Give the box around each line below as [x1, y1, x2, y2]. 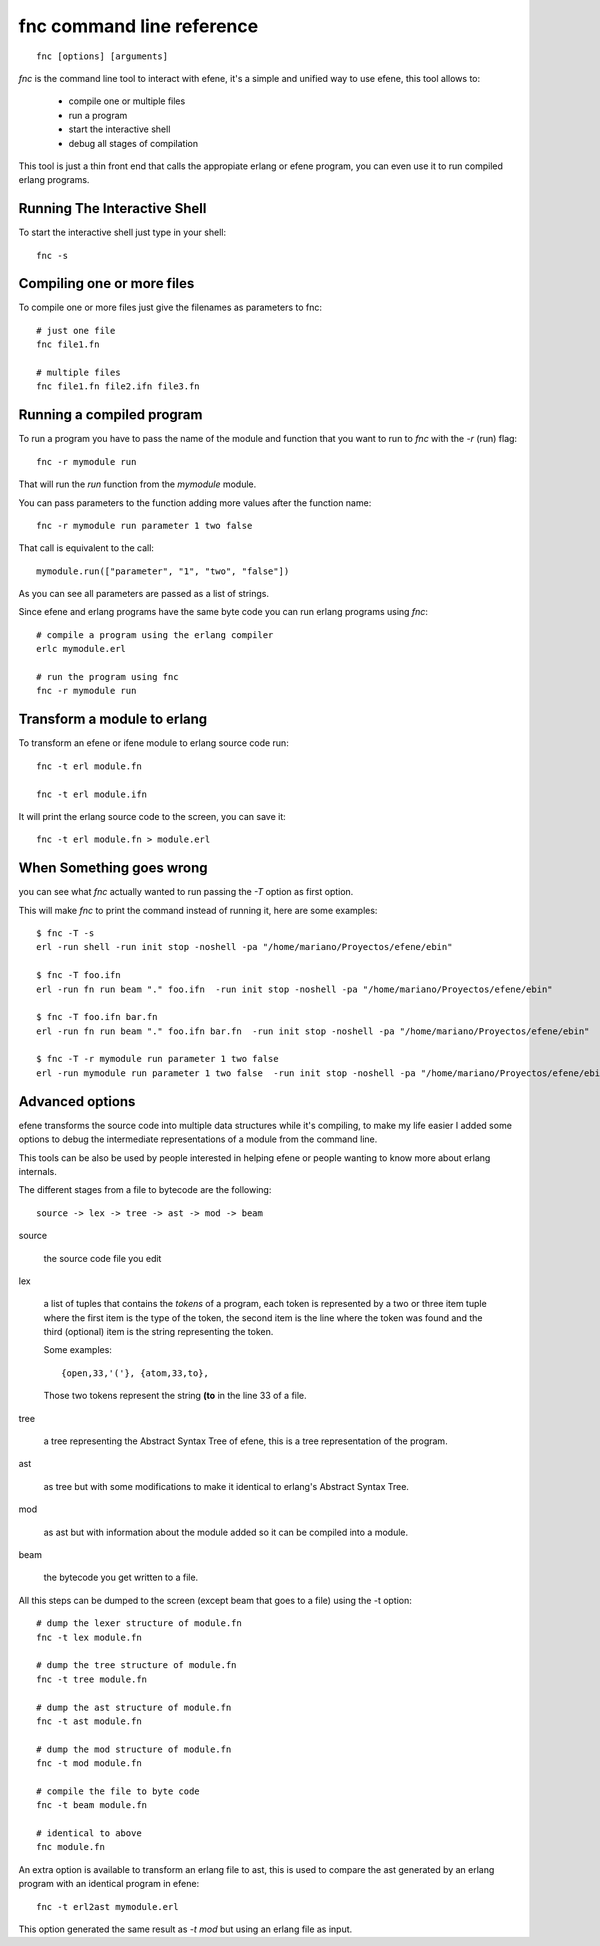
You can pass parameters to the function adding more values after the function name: [18, 496, 372, 509]
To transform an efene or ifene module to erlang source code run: [18, 737, 289, 749]
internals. [18, 1165, 57, 1177]
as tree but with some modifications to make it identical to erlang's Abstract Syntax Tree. [43, 1480, 410, 1492]
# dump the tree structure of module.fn [36, 1660, 237, 1671]
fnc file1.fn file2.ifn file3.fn [36, 381, 200, 392]
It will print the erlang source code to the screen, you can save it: [18, 810, 287, 822]
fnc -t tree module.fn [36, 1673, 148, 1685]
